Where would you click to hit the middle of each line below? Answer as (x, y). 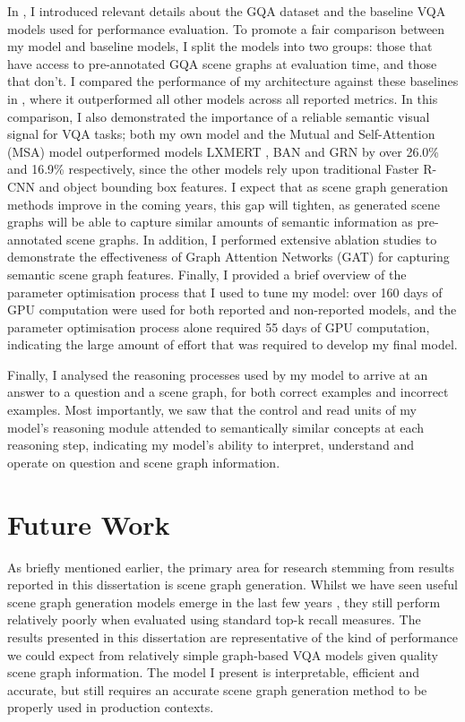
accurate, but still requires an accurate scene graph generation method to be (217, 689)
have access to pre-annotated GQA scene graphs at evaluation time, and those (222, 63)
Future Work (89, 524)
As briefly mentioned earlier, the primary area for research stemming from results (231, 567)
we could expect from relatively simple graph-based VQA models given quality (223, 654)
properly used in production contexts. (111, 707)
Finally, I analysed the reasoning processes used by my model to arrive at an (218, 374)
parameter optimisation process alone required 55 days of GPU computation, (219, 327)
